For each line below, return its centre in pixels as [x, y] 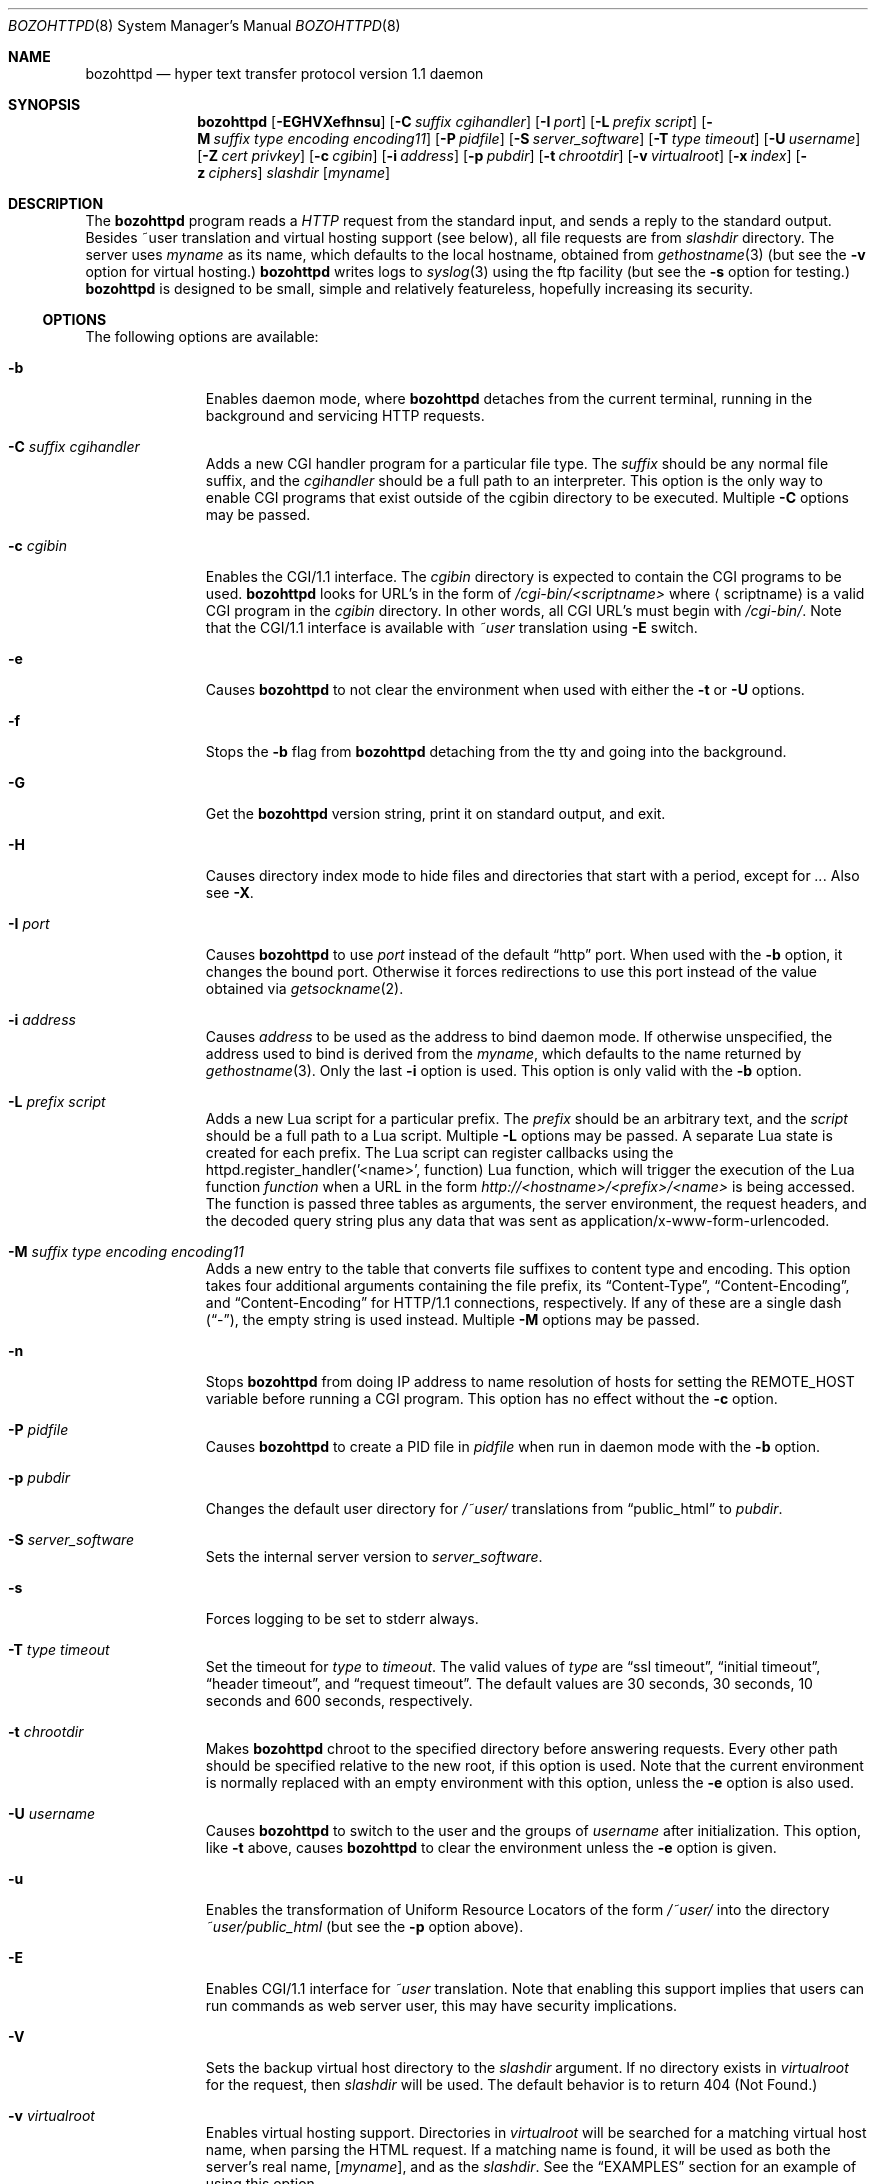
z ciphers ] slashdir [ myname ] [294, 172]
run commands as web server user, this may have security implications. [441, 2005]
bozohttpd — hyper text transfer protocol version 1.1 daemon [284, 73]
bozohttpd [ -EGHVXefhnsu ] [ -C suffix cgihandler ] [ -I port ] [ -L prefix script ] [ [452, 121]
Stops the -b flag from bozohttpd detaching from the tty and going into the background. [496, 751]
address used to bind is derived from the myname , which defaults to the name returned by [503, 1053]
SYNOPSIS [44, 104]
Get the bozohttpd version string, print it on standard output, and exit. [435, 813]
